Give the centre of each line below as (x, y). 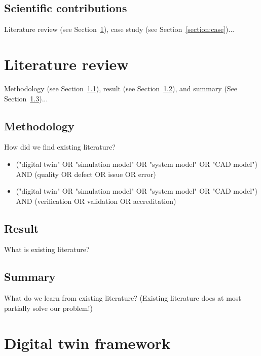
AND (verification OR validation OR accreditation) (96, 201)
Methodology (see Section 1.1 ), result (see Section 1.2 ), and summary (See (121, 88)
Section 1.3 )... (26, 98)
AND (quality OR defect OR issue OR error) (86, 174)
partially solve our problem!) (48, 308)
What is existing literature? (47, 249)
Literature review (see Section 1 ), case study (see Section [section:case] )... (119, 29)
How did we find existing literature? (60, 147)
